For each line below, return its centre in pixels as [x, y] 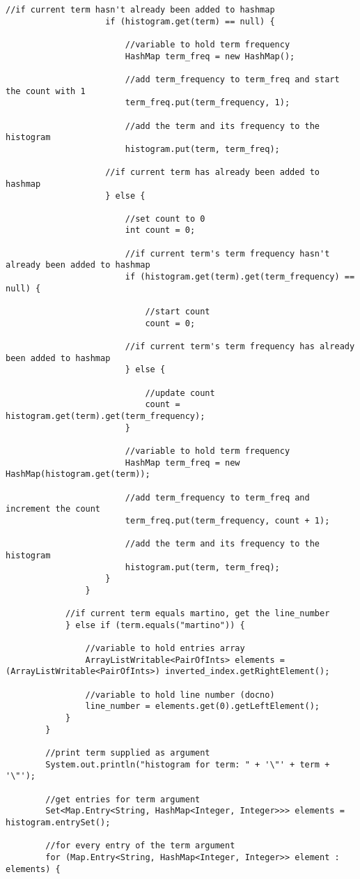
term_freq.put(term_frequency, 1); [208, 103]
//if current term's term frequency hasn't [227, 253]
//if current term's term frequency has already [240, 347]
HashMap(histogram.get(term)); [78, 474]
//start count [178, 312]
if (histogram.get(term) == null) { [190, 21]
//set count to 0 [165, 219]
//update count [180, 393]
